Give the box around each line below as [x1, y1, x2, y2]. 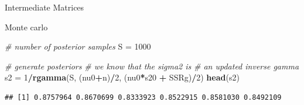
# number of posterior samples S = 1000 [5, 40, 151, 52]
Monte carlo [5, 20, 48, 33]
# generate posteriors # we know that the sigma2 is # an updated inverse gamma [5, 60, 299, 72]
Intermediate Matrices [5, 1, 84, 13]
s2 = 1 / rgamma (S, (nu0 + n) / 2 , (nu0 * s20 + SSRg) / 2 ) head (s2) [5, 71, 240, 83]
